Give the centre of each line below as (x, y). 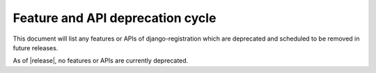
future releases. (36, 48)
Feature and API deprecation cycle (115, 18)
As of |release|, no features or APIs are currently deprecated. (101, 61)
